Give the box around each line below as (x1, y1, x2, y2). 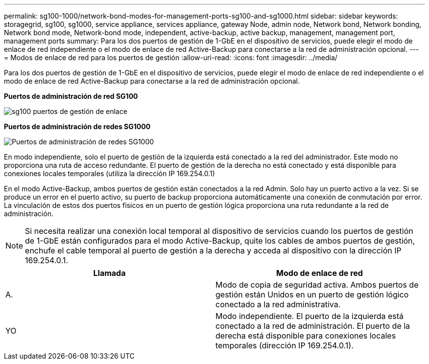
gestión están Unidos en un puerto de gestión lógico (215, 290, 409, 299)
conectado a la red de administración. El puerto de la (215, 321, 410, 331)
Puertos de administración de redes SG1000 (4, 122, 151, 131)
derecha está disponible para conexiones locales (215, 331, 396, 341)
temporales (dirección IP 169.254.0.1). (215, 341, 354, 350)
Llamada (93, 268, 126, 278)
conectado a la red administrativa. (215, 299, 341, 309)
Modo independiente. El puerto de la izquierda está (215, 311, 404, 321)
